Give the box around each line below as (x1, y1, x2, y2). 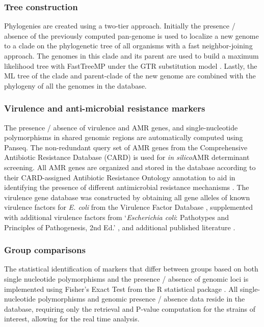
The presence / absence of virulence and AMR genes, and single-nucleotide (4, 122, 238, 132)
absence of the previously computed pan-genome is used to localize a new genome (4, 30, 259, 41)
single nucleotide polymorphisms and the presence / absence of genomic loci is (4, 273, 249, 284)
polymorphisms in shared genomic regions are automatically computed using (4, 132, 243, 143)
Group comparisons (4, 243, 86, 256)
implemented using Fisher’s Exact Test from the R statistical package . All (4, 283, 238, 294)
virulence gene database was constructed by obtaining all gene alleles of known (4, 192, 250, 202)
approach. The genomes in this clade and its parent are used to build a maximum (4, 50, 259, 61)
